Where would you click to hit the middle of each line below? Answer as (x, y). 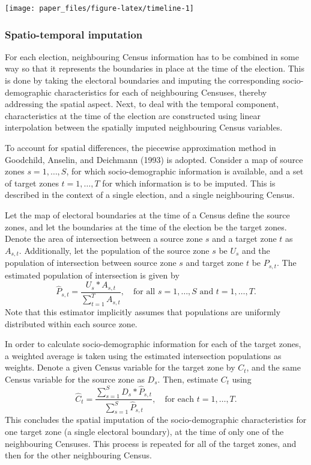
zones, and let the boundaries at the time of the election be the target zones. (146, 226)
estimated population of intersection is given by (92, 275)
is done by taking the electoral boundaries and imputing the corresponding (143, 80)
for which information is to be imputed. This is (189, 183)
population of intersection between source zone (91, 263)
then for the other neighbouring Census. (78, 455)
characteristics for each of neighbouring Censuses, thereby (161, 92)
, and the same (273, 367)
